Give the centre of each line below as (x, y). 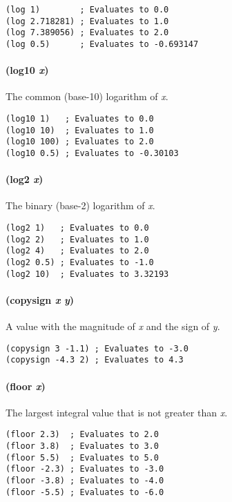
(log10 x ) (27, 70)
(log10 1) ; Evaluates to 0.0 (80, 119)
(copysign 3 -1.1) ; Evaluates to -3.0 (97, 348)
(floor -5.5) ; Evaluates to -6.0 (85, 492)
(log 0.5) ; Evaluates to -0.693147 (102, 44)
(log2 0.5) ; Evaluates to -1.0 (80, 262)
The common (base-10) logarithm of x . (87, 96)
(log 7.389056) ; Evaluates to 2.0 (87, 33)
